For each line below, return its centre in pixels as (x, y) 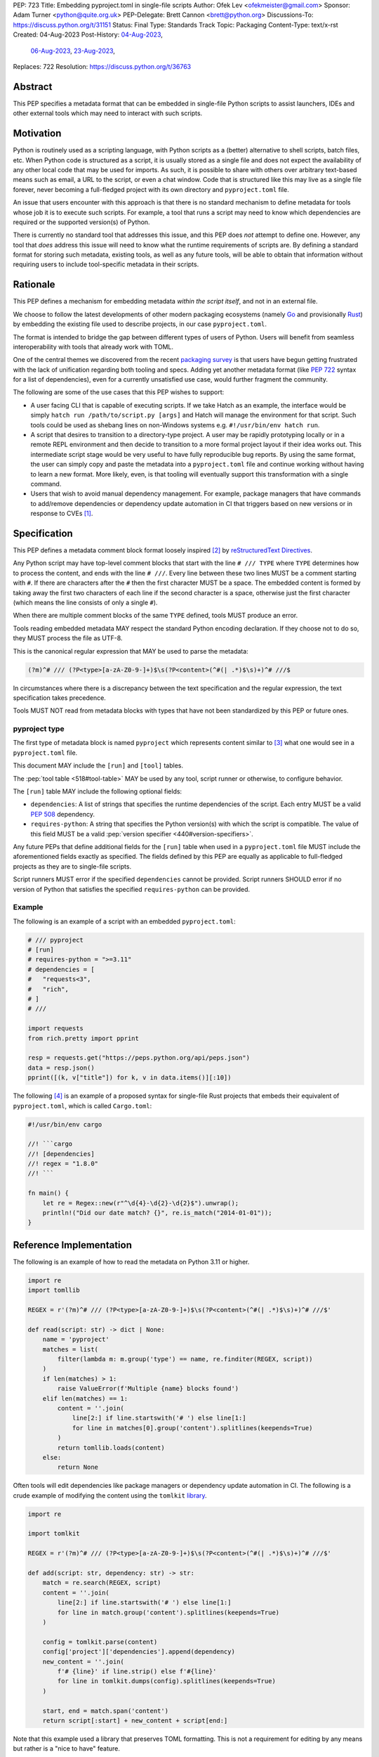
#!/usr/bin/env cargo (65, 1124)
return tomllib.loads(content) (111, 1447)
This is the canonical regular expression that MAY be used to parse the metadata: (131, 651)
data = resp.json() (61, 1068)
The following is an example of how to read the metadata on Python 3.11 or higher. (131, 1262)
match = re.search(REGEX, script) (102, 1583)
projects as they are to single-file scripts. (72, 866)
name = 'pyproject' (76, 1340)
